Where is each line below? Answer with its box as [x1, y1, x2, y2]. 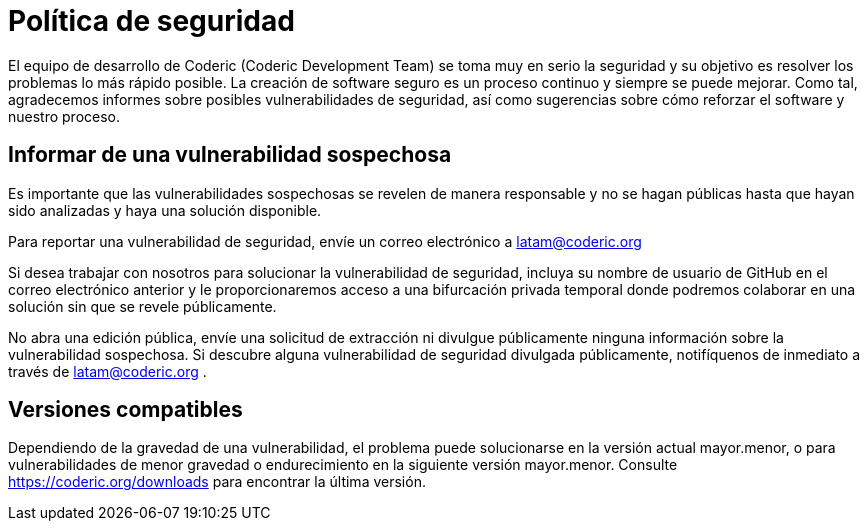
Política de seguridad [8, 4, 295, 38]
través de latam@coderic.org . [8, 362, 207, 380]
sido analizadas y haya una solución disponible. [8, 201, 322, 219]
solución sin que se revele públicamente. [8, 297, 277, 315]
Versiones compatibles [8, 397, 243, 423]
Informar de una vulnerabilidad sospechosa [8, 142, 452, 168]
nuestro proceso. [8, 107, 121, 125]
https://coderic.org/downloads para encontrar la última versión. [8, 473, 426, 491]
